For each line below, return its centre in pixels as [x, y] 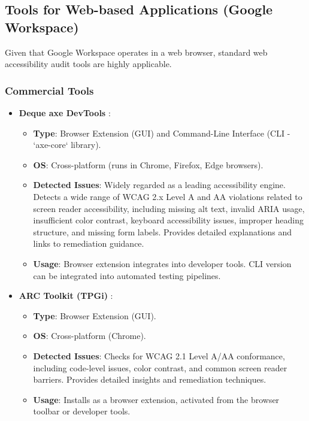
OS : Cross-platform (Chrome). [90, 336]
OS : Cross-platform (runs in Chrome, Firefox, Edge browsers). [148, 164]
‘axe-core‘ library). [67, 145]
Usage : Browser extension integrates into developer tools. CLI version [162, 263]
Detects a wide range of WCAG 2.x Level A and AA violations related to [168, 196]
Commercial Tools [49, 90]
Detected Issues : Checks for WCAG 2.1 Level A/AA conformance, [159, 355]
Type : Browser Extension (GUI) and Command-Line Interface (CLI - [162, 133]
